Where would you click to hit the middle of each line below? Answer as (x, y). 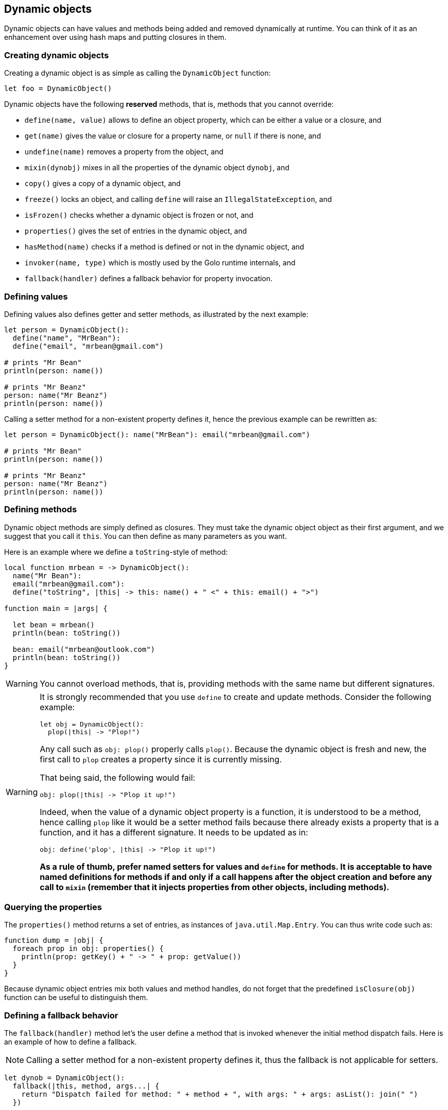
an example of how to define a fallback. (71, 1042)
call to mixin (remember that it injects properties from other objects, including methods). (215, 887)
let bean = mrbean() (54, 625)
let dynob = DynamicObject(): (65, 1078)
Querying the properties (53, 907)
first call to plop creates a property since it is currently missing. (161, 759)
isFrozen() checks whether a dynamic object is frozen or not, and (139, 215)
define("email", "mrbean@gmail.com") (88, 346)
